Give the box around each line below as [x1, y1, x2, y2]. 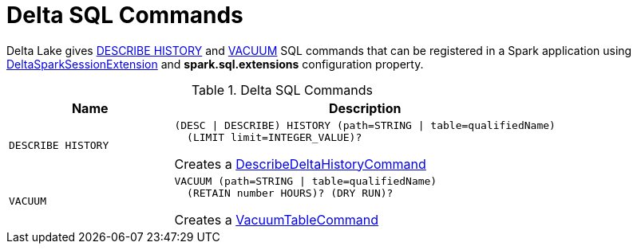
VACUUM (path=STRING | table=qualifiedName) [174, 174, 437, 187]
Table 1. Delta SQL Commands [191, 81, 373, 98]
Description [328, 100, 402, 116]
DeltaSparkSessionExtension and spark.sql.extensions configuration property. [6, 57, 424, 71]
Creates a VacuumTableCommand [174, 211, 379, 228]
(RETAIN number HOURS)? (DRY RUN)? [187, 186, 394, 199]
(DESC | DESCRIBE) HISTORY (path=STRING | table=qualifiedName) [174, 119, 556, 131]
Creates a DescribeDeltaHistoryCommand [174, 155, 426, 172]
